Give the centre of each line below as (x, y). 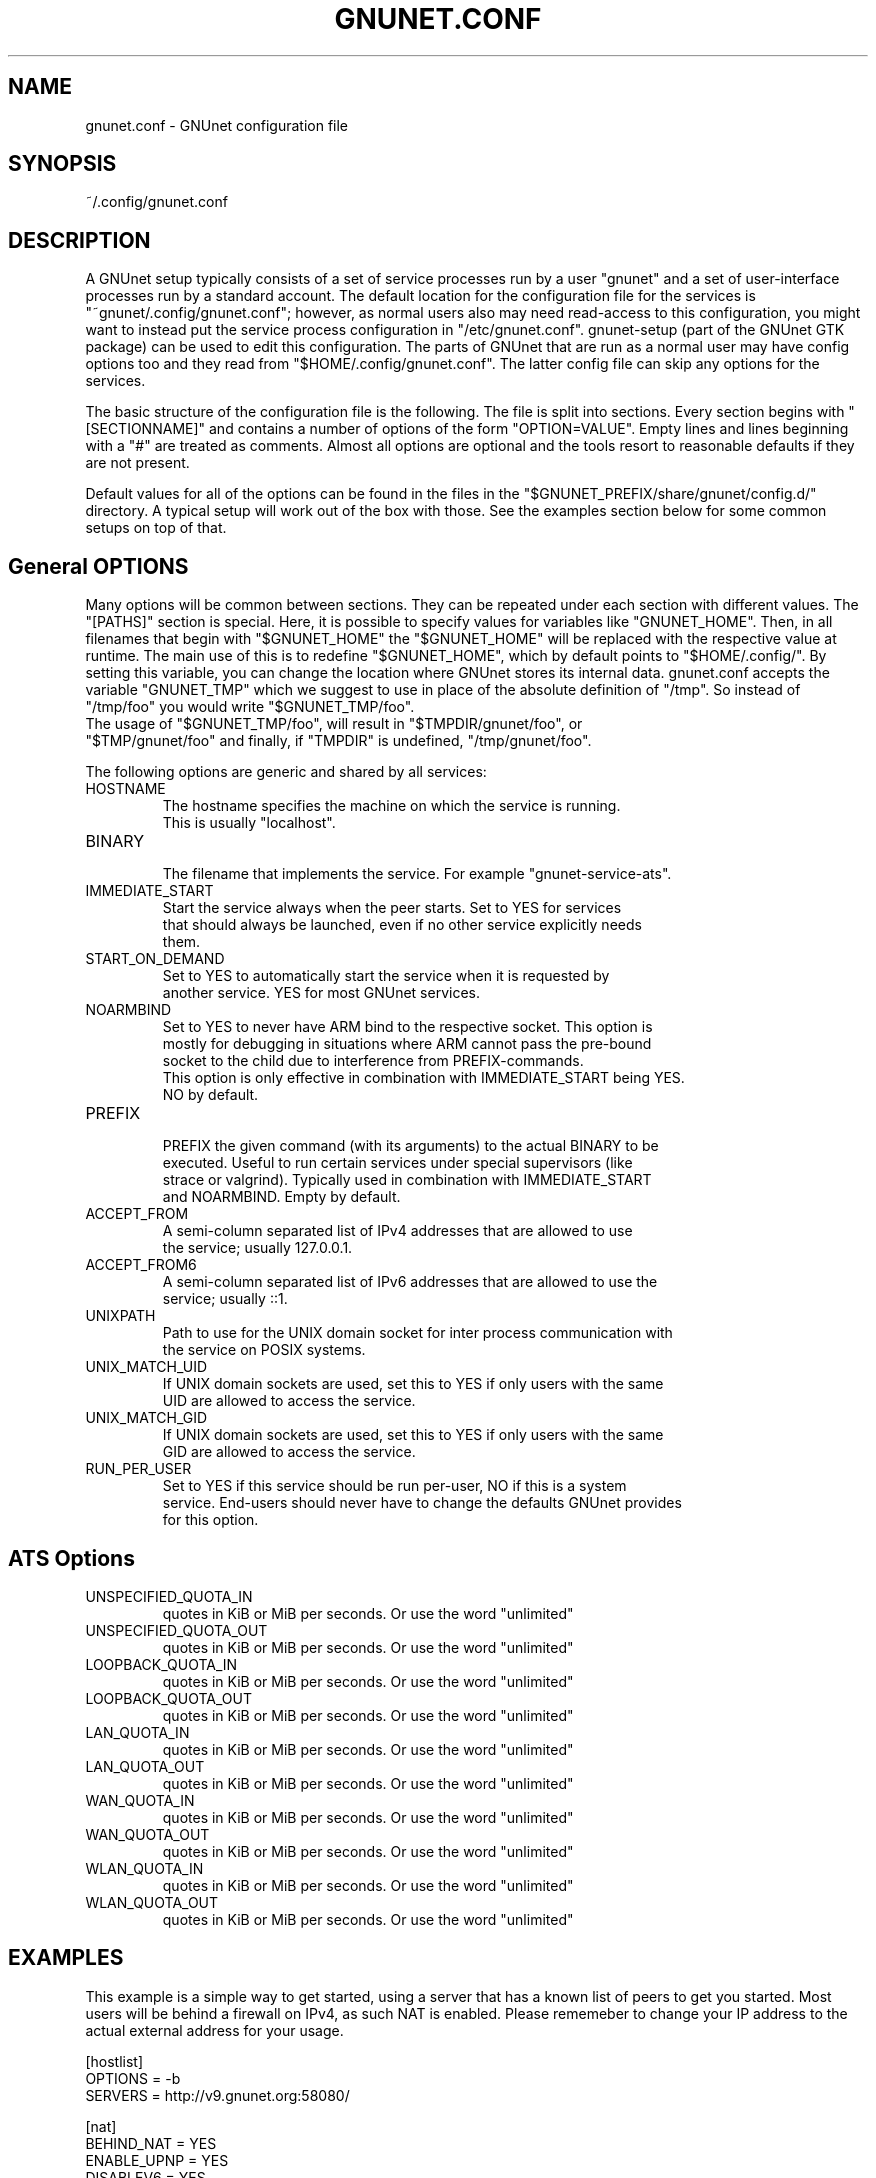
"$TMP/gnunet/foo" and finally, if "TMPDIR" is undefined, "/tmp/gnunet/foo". (338, 741)
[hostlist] (114, 2061)
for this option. (210, 1520)
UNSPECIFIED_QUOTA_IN (169, 1596)
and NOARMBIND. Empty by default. (281, 1197)
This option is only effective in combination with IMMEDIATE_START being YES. (423, 1078)
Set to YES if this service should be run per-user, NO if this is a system (394, 1486)
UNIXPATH (120, 1316)
